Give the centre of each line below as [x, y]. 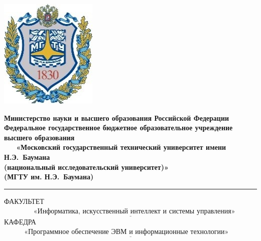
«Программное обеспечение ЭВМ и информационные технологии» [126, 232]
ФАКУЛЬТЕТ [24, 201]
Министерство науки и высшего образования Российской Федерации [117, 117]
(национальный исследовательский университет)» [86, 167]
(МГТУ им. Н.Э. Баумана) [49, 177]
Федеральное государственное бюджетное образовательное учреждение [118, 128]
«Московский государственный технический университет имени [121, 147]
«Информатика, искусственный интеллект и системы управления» [134, 212]
